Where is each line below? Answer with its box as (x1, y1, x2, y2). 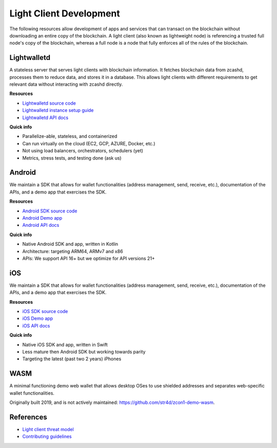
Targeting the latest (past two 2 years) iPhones (22, 356, 122, 362)
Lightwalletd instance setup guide (22, 107, 94, 113)
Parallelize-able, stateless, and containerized (22, 133, 117, 140)
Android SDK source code (22, 208, 77, 214)
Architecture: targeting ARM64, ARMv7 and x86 (22, 248, 123, 254)
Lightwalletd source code (22, 100, 76, 106)
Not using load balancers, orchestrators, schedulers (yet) (22, 148, 144, 154)
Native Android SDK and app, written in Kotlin (22, 241, 118, 247)
